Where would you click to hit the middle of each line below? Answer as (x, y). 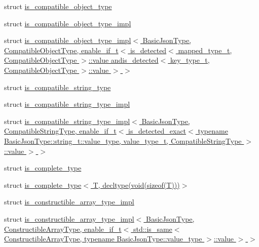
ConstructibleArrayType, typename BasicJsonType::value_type (103, 239)
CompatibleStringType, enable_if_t (60, 131)
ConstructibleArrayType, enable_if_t (63, 229)
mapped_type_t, (205, 50)
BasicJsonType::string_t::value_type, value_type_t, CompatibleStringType (123, 140)
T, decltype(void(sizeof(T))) (136, 184)
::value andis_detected (123, 60)
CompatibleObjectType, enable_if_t (61, 50)
